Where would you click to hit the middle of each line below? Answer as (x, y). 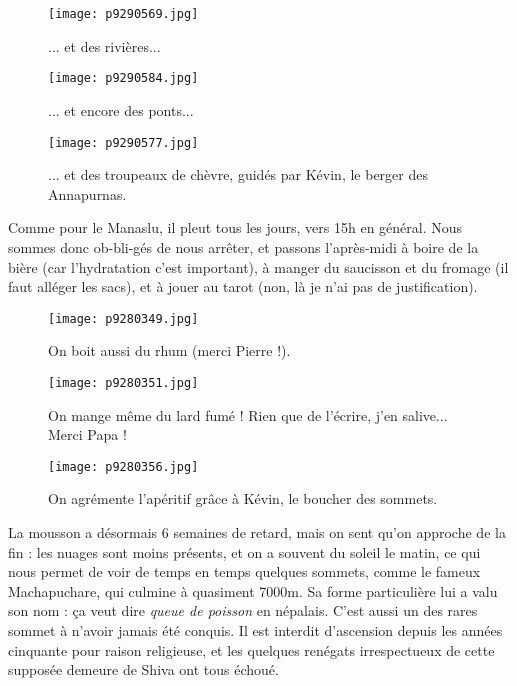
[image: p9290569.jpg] (123, 14)
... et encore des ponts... (121, 109)
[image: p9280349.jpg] (123, 318)
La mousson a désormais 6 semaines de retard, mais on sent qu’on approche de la (257, 532)
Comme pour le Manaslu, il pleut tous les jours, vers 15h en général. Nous (235, 227)
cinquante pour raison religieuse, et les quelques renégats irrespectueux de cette (251, 649)
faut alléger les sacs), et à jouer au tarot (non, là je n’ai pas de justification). (243, 286)
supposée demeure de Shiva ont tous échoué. (143, 669)
